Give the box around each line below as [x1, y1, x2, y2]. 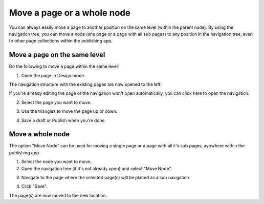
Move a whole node [9, 130, 70, 139]
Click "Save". [21, 184, 47, 189]
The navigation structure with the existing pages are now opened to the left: [9, 82, 162, 87]
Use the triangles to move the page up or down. [21, 108, 117, 114]
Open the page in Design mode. [21, 72, 86, 78]
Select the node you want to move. [21, 159, 91, 164]
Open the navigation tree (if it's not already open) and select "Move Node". [21, 165, 172, 171]
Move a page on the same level [9, 51, 105, 59]
